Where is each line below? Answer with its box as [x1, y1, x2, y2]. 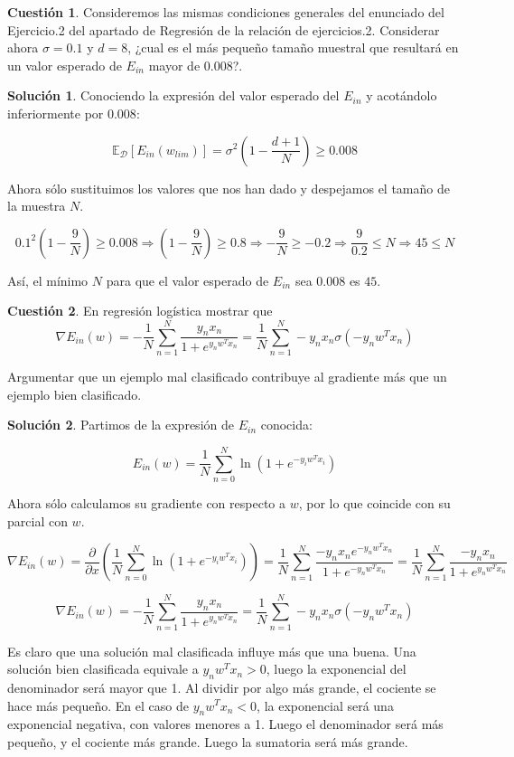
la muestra [7, 196, 66, 215]
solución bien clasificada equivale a [7, 659, 199, 678]
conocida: [260, 415, 313, 434]
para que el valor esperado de [106, 270, 269, 289]
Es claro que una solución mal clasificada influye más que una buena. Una [7, 641, 416, 660]
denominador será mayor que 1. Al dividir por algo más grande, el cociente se [7, 677, 436, 696]
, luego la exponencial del [266, 659, 407, 678]
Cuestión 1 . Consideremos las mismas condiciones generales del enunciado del [7, 3, 444, 21]
